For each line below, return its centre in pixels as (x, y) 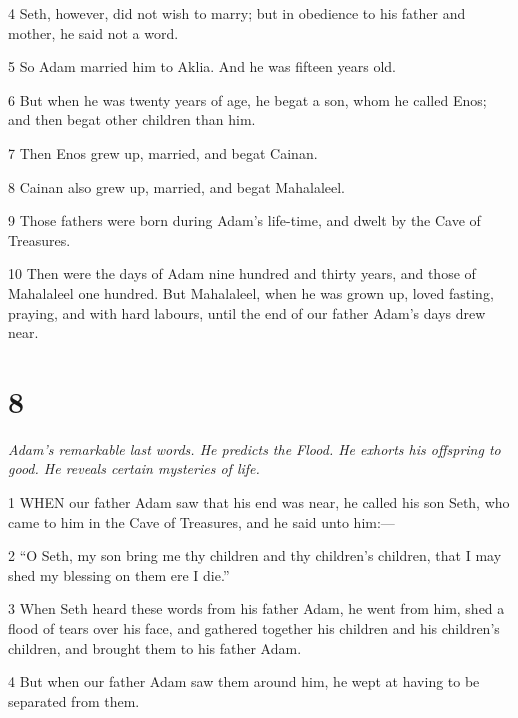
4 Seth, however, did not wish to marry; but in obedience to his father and (237, 13)
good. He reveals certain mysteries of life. (134, 468)
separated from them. (74, 700)
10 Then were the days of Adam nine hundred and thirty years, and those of (242, 273)
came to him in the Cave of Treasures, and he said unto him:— (201, 521)
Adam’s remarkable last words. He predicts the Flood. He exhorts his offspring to (254, 448)
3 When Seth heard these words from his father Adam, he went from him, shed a (256, 608)
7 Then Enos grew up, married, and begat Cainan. (163, 152)
